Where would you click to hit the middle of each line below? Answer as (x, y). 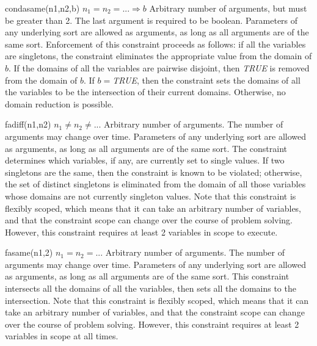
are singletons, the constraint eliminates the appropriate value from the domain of (158, 56)
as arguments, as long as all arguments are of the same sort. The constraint (146, 148)
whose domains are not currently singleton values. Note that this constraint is (151, 196)
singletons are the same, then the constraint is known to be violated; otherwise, (154, 172)
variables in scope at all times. (62, 336)
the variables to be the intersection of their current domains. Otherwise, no (145, 92)
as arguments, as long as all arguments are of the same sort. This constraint (147, 276)
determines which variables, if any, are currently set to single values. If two (145, 160)
